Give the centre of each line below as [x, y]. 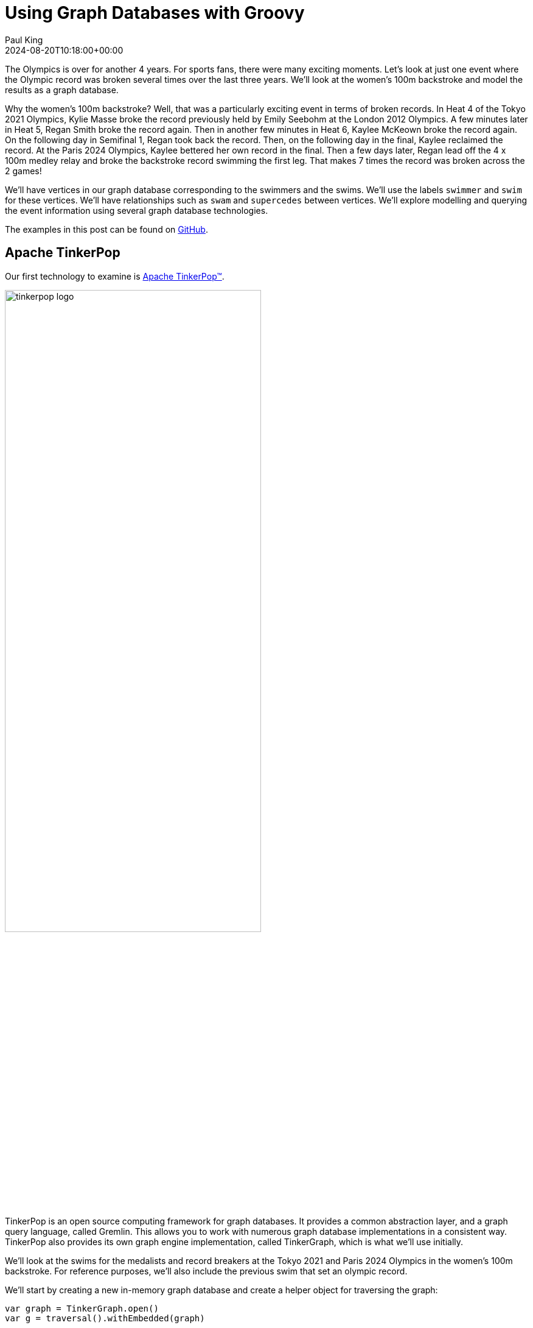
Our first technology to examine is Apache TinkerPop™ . [115, 276]
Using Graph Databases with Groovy [155, 13]
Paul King [24, 40]
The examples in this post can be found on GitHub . [106, 229]
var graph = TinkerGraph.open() [82, 1308]
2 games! [23, 171]
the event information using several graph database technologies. [137, 210]
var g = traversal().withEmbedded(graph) [105, 1318]
